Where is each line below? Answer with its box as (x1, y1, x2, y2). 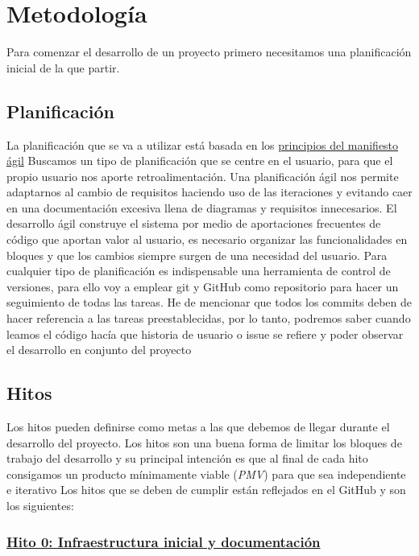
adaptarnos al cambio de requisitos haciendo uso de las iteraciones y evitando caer (6, 183, 413, 200)
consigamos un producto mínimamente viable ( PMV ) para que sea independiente (6, 465, 406, 482)
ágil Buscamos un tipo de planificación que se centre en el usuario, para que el (6, 152, 393, 169)
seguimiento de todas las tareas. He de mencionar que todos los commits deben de (6, 294, 412, 311)
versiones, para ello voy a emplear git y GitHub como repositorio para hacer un (6, 278, 399, 294)
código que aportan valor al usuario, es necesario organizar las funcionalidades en (6, 231, 408, 248)
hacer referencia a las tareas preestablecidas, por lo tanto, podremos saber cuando (6, 310, 411, 327)
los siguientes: (6, 497, 74, 513)
